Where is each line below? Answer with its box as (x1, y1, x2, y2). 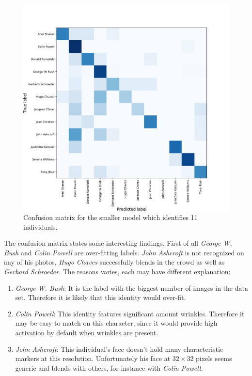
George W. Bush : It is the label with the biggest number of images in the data (15, 282, 248, 293)
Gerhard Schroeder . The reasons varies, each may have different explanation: (4, 266, 231, 277)
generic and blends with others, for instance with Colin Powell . (15, 362, 203, 373)
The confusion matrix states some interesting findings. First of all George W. (4, 238, 232, 248)
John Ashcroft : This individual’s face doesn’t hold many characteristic (15, 344, 223, 354)
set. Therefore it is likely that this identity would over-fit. (15, 292, 186, 302)
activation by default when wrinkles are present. (15, 328, 158, 338)
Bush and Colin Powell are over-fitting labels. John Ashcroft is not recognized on (4, 247, 244, 257)
